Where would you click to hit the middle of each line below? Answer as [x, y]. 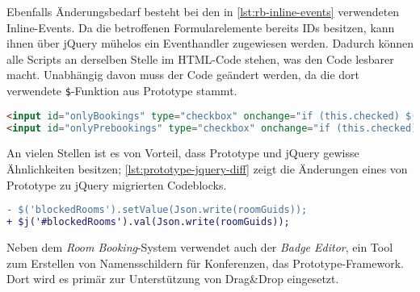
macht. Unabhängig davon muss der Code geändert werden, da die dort [183, 75]
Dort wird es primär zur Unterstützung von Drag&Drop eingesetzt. [173, 279]
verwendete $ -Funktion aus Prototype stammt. [122, 90]
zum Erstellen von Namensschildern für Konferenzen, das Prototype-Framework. [205, 263]
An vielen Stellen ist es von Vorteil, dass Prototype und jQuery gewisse [183, 153]
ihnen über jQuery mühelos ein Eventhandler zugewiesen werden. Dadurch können [210, 43]
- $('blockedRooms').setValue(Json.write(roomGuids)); [157, 210]
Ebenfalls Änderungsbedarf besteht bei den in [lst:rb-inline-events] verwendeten [203, 11]
